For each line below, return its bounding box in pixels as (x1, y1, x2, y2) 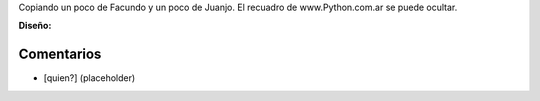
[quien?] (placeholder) (43, 72, 136, 84)
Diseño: (18, 20, 52, 32)
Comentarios (18, 46, 102, 63)
